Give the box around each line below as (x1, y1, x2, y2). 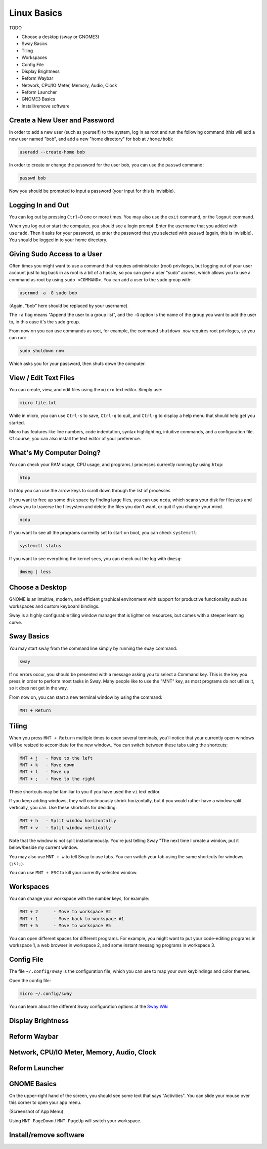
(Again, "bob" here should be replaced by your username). (9, 303, 129, 309)
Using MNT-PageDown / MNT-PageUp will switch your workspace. (9, 1117, 142, 1124)
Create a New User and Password (9, 116, 115, 124)
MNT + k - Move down (19, 762, 75, 768)
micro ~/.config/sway (19, 991, 72, 996)
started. (9, 419, 25, 425)
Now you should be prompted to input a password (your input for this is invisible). (9, 188, 176, 194)
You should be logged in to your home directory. (9, 237, 108, 243)
